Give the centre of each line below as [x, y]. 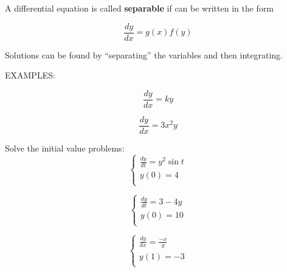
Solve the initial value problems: [65, 148]
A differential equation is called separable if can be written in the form [140, 8]
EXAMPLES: [30, 75]
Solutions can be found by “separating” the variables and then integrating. [144, 54]
